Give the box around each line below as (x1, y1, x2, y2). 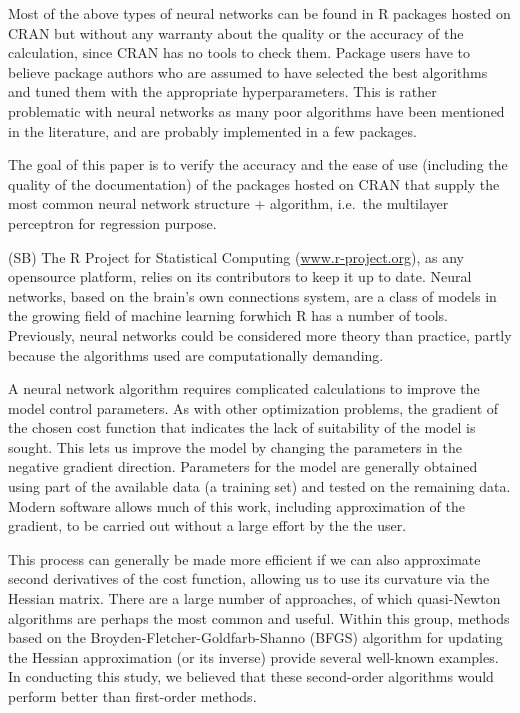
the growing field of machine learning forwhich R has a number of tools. (8, 305, 448, 326)
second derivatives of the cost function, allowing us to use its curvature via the (8, 568, 490, 589)
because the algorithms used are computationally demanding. (8, 344, 384, 365)
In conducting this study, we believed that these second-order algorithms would (8, 666, 494, 687)
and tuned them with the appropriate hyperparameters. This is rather (8, 81, 437, 102)
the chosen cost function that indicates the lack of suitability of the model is (8, 417, 476, 438)
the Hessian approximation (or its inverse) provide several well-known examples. (8, 646, 499, 667)
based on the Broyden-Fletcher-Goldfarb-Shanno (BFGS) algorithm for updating (8, 627, 503, 648)
